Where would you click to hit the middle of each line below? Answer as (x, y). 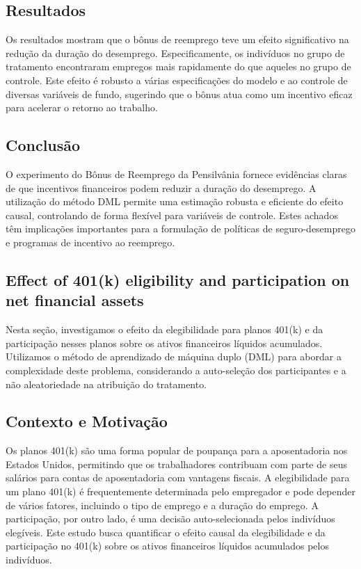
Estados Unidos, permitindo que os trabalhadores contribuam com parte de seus (176, 464)
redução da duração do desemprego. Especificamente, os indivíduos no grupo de (175, 53)
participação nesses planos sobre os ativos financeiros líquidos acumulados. (164, 343)
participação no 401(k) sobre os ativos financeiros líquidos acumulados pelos (167, 546)
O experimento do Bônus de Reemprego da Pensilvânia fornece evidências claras (176, 174)
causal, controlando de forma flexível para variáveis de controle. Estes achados (172, 215)
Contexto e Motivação (87, 421)
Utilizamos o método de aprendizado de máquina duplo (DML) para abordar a (174, 356)
